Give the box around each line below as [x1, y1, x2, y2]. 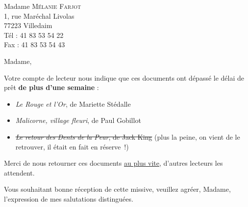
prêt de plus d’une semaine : [4, 82, 99, 92]
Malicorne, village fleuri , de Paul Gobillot [15, 115, 141, 125]
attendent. [4, 167, 35, 177]
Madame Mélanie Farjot [4, 1, 81, 11]
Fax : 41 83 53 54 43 [4, 39, 65, 50]
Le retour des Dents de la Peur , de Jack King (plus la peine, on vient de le [15, 131, 240, 142]
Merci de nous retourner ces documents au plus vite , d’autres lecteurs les [4, 158, 223, 168]
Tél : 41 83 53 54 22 [4, 30, 64, 40]
